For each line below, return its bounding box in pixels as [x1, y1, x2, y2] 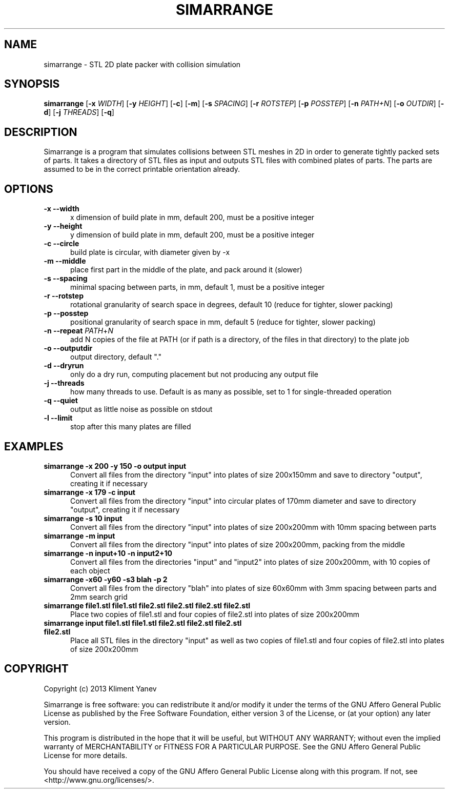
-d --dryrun [44, 361, 84, 370]
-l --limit [44, 413, 73, 423]
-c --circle [44, 239, 79, 248]
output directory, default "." [70, 352, 162, 362]
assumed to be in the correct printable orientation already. [44, 165, 240, 174]
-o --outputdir [44, 344, 93, 353]
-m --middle [44, 256, 86, 266]
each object [70, 566, 110, 575]
